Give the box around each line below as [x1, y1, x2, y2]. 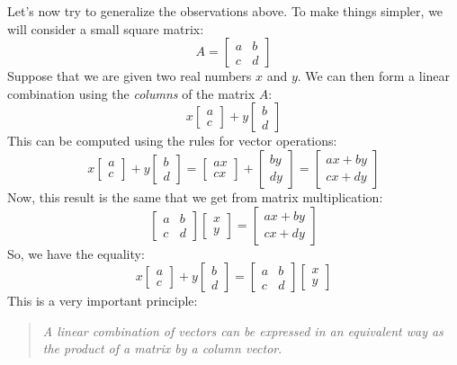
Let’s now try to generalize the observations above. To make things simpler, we [7, 2, 444, 20]
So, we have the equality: [7, 244, 145, 263]
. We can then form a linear [297, 67, 451, 85]
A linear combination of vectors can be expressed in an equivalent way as [42, 321, 444, 340]
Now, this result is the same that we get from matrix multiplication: [7, 187, 383, 206]
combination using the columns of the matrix [7, 84, 255, 102]
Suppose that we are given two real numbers [7, 67, 252, 85]
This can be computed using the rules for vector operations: [7, 131, 337, 150]
